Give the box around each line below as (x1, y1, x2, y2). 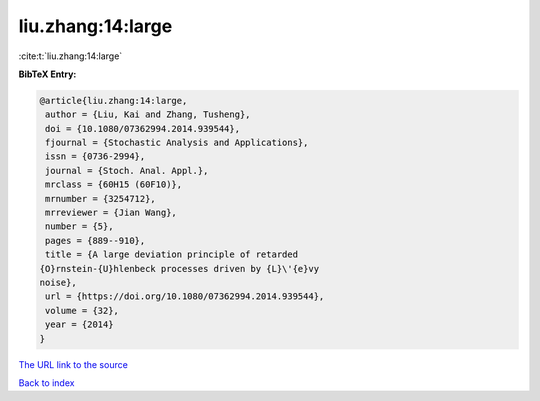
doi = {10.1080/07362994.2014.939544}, (45, 123, 240, 134)
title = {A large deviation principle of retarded (45, 249, 299, 260)
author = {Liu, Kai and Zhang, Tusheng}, (45, 109, 251, 120)
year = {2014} (45, 319, 114, 330)
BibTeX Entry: (18, 68, 77, 80)
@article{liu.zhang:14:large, (39, 95, 188, 106)
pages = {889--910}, (45, 235, 146, 246)
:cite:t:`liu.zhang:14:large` (18, 50, 123, 62)
